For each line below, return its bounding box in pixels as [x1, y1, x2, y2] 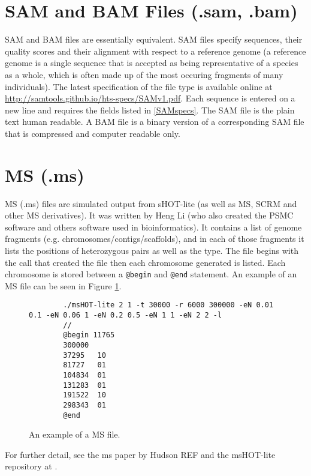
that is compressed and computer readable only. [5, 127, 180, 139]
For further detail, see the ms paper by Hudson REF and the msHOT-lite [5, 448, 276, 460]
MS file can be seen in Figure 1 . [5, 279, 122, 292]
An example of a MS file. [29, 428, 120, 441]
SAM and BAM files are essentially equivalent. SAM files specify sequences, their [5, 33, 303, 46]
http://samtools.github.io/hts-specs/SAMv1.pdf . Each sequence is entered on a [5, 92, 295, 104]
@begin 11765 [63, 331, 115, 340]
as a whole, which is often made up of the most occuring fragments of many [5, 68, 283, 80]
